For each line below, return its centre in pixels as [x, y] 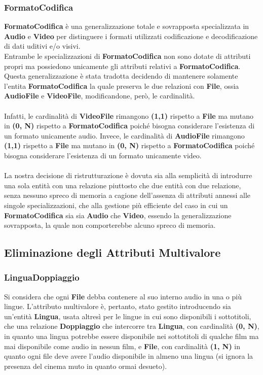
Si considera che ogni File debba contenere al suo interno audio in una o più [123, 296]
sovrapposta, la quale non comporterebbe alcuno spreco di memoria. [110, 225]
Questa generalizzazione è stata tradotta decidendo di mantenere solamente [121, 76]
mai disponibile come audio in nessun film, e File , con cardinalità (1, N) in [122, 346]
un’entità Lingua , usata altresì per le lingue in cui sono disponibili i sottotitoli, [128, 316]
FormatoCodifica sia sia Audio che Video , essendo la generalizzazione [118, 215]
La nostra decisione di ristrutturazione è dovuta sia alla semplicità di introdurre [128, 175]
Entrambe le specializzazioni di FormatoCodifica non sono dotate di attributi [127, 56]
